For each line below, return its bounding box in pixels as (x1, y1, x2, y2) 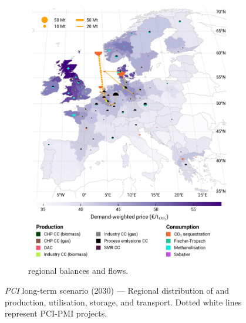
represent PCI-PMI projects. (5, 307, 107, 319)
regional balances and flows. (28, 264, 129, 277)
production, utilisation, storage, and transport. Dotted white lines (5, 295, 242, 308)
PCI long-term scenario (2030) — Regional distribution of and (5, 284, 230, 296)
